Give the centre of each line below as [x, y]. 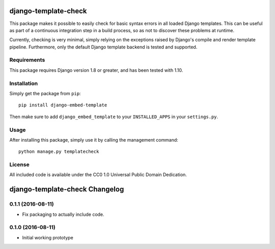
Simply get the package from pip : [45, 93]
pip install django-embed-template [63, 105]
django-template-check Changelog [67, 189]
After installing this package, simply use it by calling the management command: [94, 140]
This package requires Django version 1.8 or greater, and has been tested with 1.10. [96, 70]
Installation [24, 83]
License [20, 164]
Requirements [27, 60]
